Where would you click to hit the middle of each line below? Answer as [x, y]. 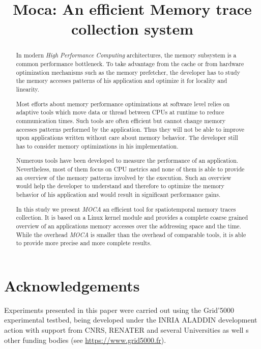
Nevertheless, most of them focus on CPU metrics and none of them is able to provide [130, 169]
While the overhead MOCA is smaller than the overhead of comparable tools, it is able [131, 234]
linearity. [28, 89]
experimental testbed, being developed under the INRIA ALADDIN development [131, 320]
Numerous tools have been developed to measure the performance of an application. [127, 161]
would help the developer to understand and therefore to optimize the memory [120, 186]
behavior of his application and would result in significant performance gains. [118, 194]
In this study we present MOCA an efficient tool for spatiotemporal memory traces [126, 209]
